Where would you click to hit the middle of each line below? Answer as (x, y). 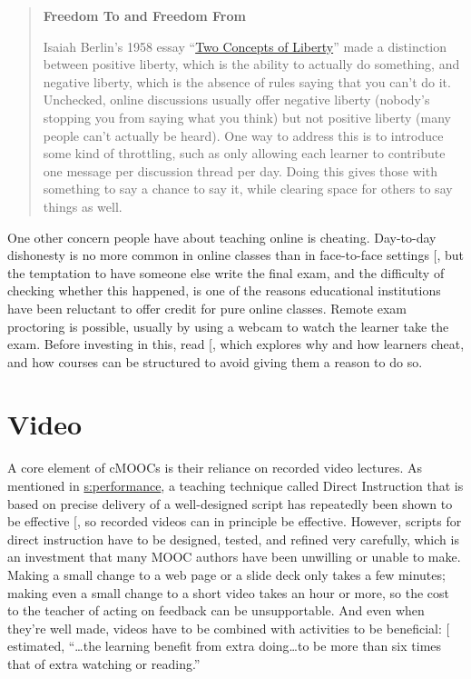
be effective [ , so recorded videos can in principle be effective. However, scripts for (235, 521)
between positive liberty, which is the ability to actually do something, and (251, 64)
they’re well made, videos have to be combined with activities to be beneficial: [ (229, 628)
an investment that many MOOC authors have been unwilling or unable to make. (234, 557)
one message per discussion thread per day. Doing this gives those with (240, 170)
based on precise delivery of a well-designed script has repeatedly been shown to (230, 503)
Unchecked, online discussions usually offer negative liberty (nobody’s (236, 100)
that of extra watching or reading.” (104, 663)
